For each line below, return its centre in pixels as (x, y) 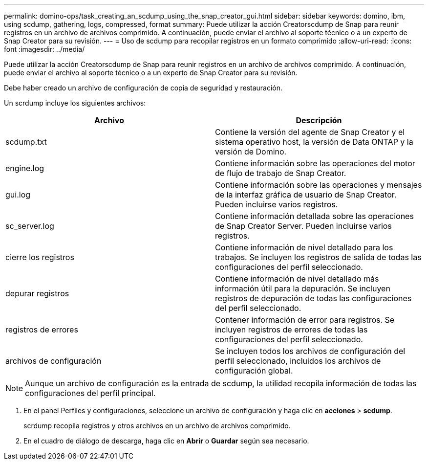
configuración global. (254, 371)
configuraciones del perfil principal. (90, 393)
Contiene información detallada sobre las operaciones (314, 216)
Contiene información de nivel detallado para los (304, 247)
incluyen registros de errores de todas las (291, 330)
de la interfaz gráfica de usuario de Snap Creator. (306, 195)
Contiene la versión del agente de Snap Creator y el (310, 132)
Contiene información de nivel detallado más (297, 279)
